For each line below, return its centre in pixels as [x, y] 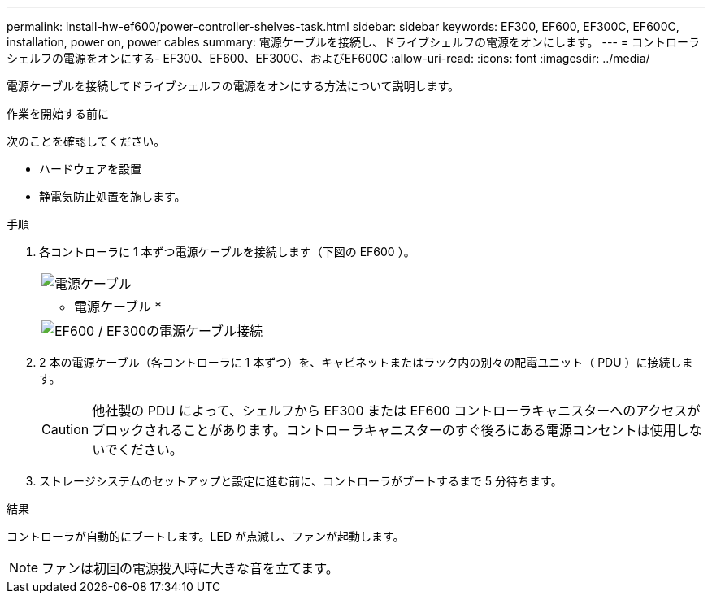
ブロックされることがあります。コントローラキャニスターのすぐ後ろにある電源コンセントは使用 [384, 430]
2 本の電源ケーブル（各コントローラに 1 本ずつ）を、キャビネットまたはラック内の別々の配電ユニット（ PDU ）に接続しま [366, 362]
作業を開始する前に [58, 113]
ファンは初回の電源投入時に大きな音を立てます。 [190, 568]
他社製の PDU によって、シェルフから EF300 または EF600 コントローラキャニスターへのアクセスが [396, 411]
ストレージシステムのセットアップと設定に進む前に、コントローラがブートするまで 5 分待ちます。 [301, 481]
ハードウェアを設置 [90, 169]
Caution [65, 429]
